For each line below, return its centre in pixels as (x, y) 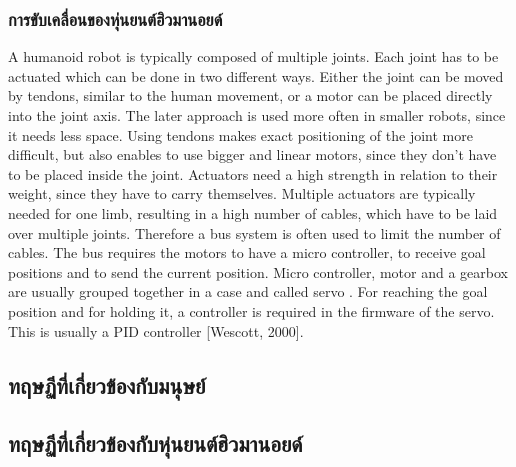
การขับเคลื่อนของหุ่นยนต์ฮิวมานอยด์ (115, 18)
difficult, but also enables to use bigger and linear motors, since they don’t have (252, 154)
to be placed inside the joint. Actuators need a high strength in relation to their (253, 173)
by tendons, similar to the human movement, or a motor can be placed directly (250, 95)
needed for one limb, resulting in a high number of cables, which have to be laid (253, 212)
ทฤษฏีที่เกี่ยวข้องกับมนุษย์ (107, 384)
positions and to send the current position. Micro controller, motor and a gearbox (258, 271)
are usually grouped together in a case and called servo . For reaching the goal (248, 291)
